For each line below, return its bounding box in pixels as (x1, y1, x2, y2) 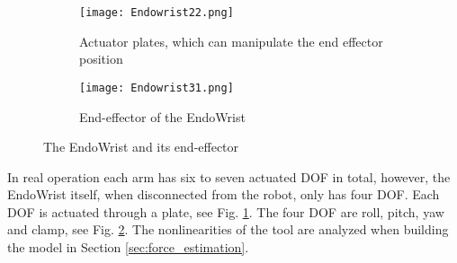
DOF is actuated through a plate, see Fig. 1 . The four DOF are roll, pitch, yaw (7, 202, 444, 221)
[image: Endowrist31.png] (79, 81, 234, 94)
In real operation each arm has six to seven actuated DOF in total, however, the (7, 167, 451, 186)
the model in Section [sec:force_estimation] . (7, 238, 249, 257)
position (79, 49, 123, 68)
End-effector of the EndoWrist (79, 107, 246, 126)
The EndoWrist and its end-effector (43, 137, 239, 156)
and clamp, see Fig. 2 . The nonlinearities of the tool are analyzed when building (7, 220, 449, 239)
